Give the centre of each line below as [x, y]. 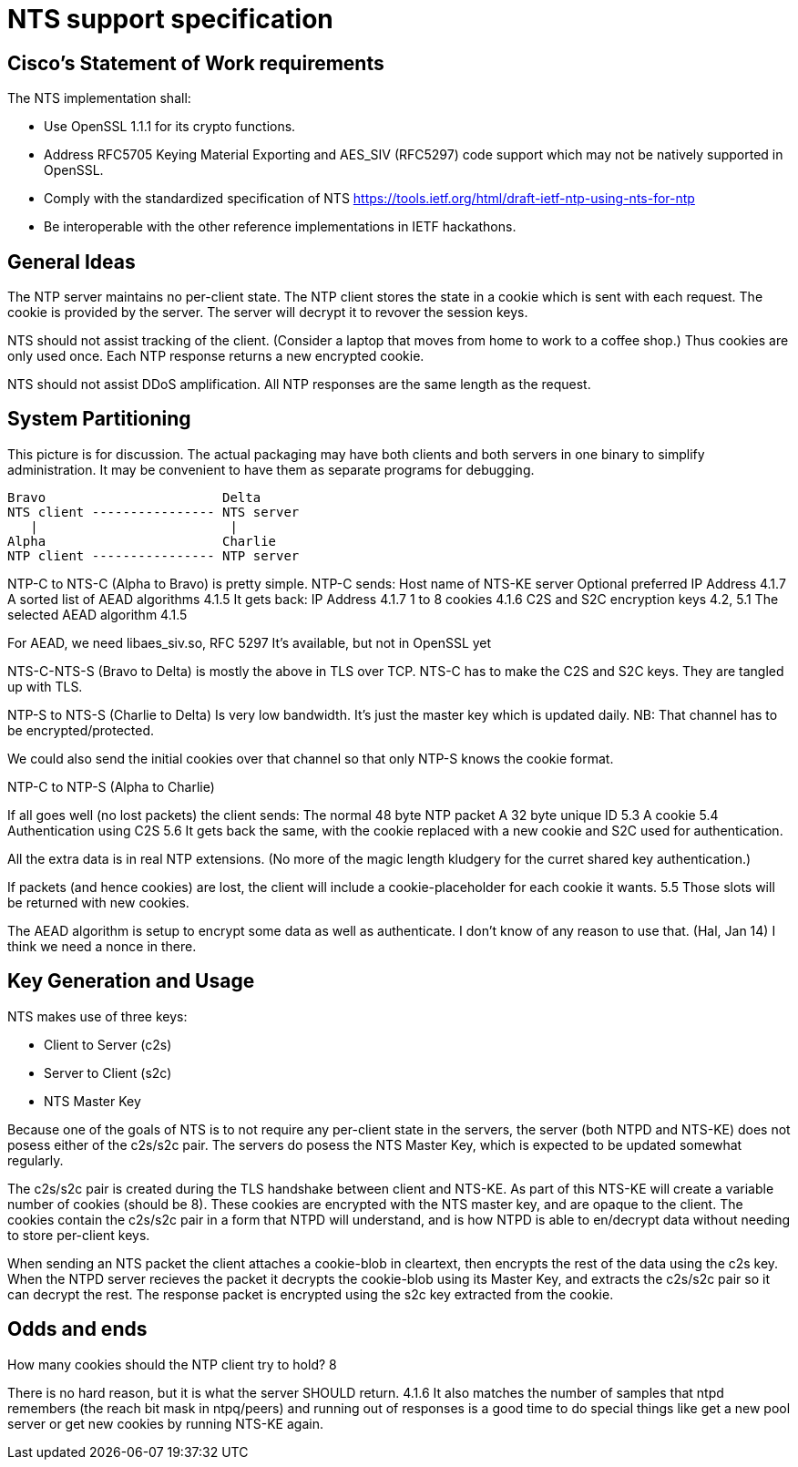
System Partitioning [99, 419]
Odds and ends [77, 1329]
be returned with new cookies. [98, 902]
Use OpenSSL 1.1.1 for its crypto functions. [170, 127]
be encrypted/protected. [81, 730]
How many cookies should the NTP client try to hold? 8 [172, 1364]
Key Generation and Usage [131, 981]
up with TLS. [45, 686]
